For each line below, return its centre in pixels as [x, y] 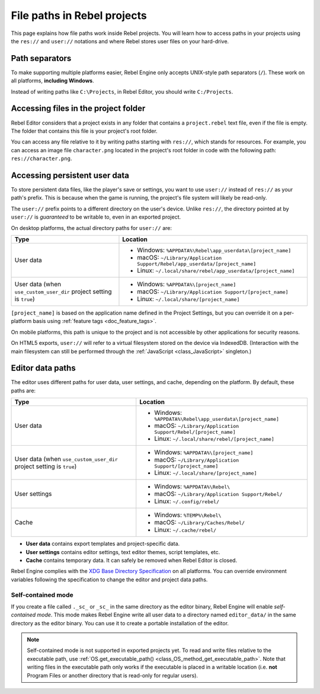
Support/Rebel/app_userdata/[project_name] [197, 264]
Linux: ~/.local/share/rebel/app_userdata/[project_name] [216, 270]
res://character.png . [41, 159]
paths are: [23, 391]
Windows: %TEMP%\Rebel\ [188, 515]
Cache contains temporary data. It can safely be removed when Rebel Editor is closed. [131, 560]
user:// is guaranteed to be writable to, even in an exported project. [96, 217]
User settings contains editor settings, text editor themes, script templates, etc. [123, 552]
